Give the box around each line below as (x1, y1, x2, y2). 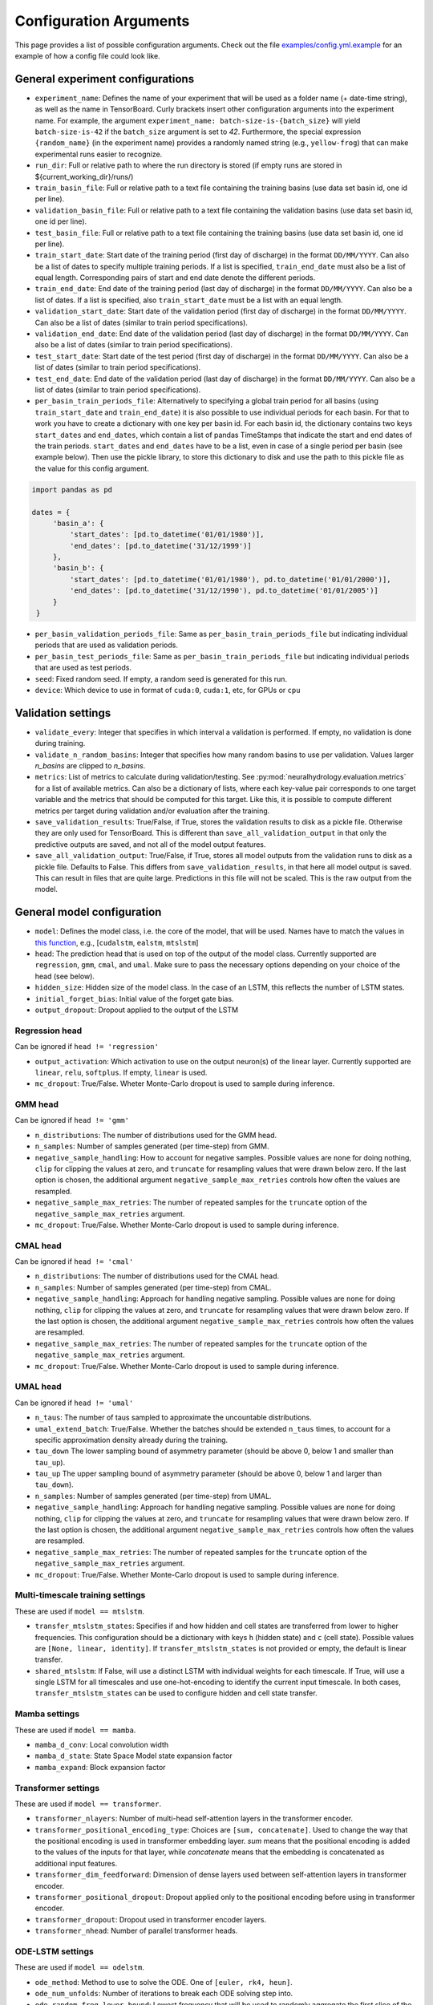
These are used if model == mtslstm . (14, 1606, 144, 1616)
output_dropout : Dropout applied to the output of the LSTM (34, 1005, 239, 1015)
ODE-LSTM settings (14, 1946, 94, 1957)
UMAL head (14, 1381, 62, 1392)
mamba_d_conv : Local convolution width (34, 1740, 168, 1749)
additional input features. (34, 1858, 118, 1868)
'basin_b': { (52, 564, 104, 573)
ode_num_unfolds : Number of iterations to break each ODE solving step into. (34, 1989, 293, 1999)
